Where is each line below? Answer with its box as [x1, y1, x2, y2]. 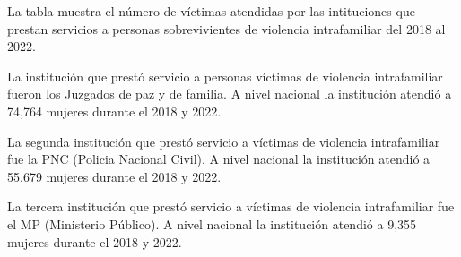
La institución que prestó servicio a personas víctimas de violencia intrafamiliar [7, 66, 443, 85]
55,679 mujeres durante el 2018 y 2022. [7, 167, 222, 185]
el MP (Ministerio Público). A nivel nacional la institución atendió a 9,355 [7, 214, 417, 233]
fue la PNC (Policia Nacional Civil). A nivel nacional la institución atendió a [7, 150, 431, 168]
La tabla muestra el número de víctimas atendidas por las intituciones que [7, 2, 415, 20]
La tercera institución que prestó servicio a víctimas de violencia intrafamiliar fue [7, 197, 455, 216]
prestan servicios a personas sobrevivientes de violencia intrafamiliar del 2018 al [7, 19, 446, 38]
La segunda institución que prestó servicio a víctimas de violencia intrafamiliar [7, 132, 440, 150]
